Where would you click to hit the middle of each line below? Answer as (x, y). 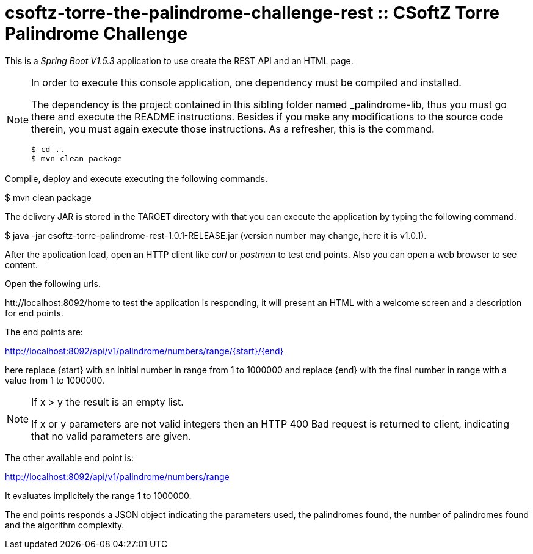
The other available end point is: (69, 457)
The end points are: (44, 332)
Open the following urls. (53, 283)
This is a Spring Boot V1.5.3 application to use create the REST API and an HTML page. (179, 60)
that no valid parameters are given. (111, 436)
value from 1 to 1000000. (55, 380)
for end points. (34, 313)
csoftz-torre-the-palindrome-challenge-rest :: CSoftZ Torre (252, 13)
